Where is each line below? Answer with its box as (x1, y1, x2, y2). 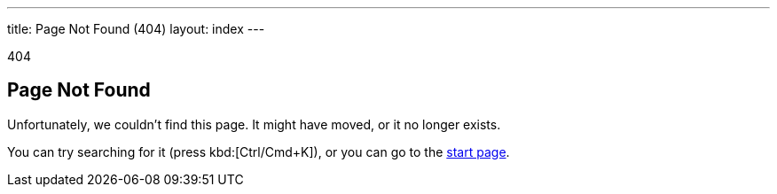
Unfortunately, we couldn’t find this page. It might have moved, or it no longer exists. (7, 116, 501, 132)
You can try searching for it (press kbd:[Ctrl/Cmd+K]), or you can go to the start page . (7, 144, 510, 159)
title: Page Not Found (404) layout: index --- (7, 21, 265, 36)
